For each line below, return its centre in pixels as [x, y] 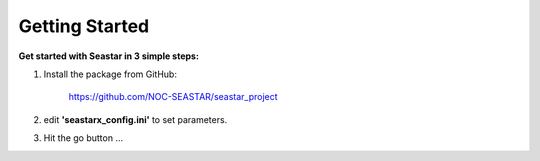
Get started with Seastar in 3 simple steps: [109, 56]
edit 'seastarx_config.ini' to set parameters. [135, 119]
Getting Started [84, 26]
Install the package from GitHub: [110, 74]
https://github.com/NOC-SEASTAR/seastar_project [173, 97]
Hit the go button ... [83, 138]
